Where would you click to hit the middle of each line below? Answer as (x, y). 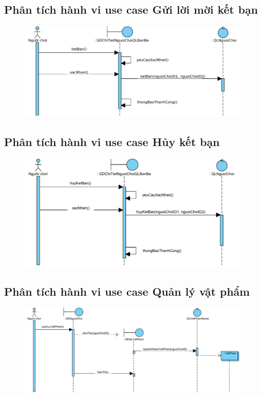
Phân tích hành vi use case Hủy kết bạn (112, 142)
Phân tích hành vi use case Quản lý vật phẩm (127, 291)
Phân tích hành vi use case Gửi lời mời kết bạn (131, 9)
